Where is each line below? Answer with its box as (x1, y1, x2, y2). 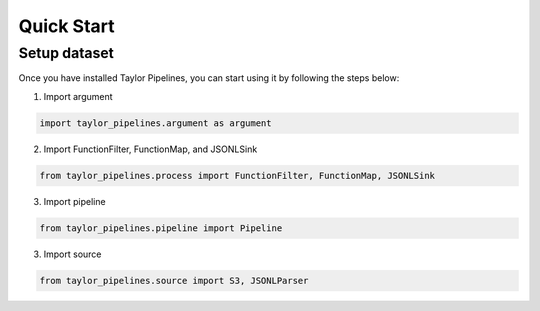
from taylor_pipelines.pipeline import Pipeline (39, 222, 283, 234)
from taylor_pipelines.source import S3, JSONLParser (39, 275, 309, 286)
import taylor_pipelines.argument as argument (39, 117, 272, 129)
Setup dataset (18, 44, 115, 62)
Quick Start (18, 15, 115, 37)
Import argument (43, 90, 114, 102)
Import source (43, 248, 102, 260)
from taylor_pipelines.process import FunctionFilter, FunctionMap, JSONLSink (39, 170, 435, 181)
